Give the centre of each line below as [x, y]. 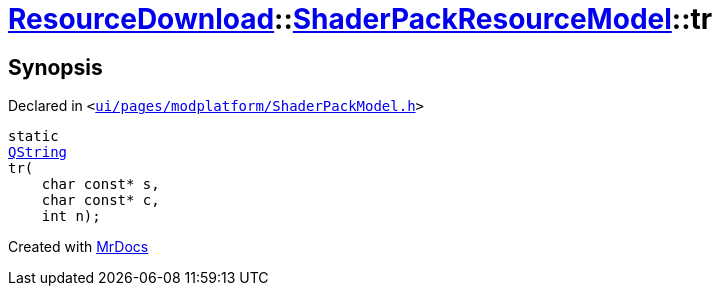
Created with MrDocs [78, 247]
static [33, 136]
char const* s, [100, 184]
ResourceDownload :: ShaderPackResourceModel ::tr [360, 19]
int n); [71, 216]
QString [38, 152]
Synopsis [55, 67]
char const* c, [100, 200]
